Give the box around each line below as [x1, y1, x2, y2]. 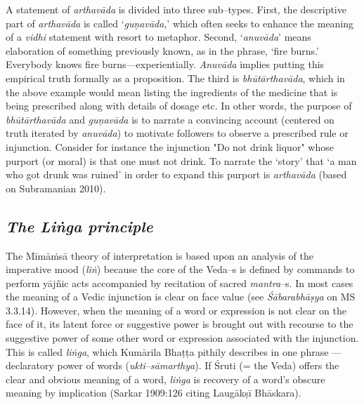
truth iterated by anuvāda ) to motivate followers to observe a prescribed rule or [6, 126, 349, 140]
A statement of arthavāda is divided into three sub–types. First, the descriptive [6, 2, 346, 16]
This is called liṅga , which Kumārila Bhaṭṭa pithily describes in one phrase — [6, 344, 342, 359]
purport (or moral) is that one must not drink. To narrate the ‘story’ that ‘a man [6, 153, 357, 168]
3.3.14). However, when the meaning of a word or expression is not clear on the [6, 303, 346, 317]
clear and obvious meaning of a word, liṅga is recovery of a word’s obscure [6, 371, 325, 386]
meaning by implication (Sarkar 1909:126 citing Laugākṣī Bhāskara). [6, 385, 301, 400]
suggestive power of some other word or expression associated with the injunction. [6, 331, 359, 345]
